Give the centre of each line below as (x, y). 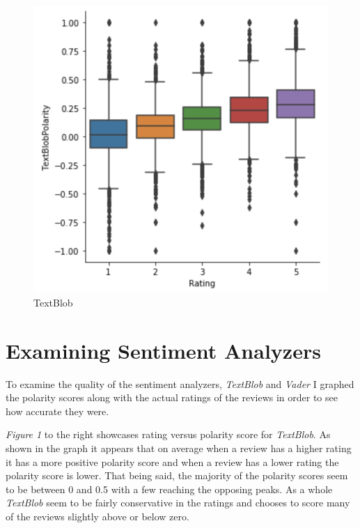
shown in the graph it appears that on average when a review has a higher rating (179, 448)
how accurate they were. (57, 411)
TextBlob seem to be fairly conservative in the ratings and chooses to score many (178, 503)
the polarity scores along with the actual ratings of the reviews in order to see (172, 397)
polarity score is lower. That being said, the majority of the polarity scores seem (177, 475)
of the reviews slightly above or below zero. (97, 516)
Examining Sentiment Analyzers (163, 350)
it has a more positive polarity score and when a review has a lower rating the (172, 461)
